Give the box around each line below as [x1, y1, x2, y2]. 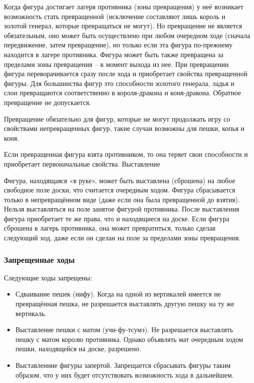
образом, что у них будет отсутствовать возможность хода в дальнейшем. [15, 369, 234, 380]
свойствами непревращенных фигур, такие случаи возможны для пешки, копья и [4, 123, 245, 133]
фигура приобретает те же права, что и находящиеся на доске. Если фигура [4, 213, 230, 223]
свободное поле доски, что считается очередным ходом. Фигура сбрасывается [4, 185, 235, 195]
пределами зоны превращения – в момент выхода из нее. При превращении [4, 59, 229, 69]
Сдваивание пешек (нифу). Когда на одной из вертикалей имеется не [15, 289, 221, 299]
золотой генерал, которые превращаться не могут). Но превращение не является [4, 21, 242, 31]
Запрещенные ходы [4, 253, 75, 265]
